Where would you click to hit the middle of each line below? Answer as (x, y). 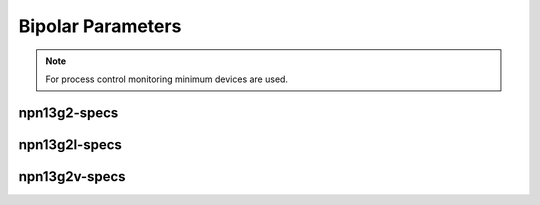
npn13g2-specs (68, 112)
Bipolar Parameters (100, 26)
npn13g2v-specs (72, 176)
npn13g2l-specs (70, 144)
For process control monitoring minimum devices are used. (167, 79)
